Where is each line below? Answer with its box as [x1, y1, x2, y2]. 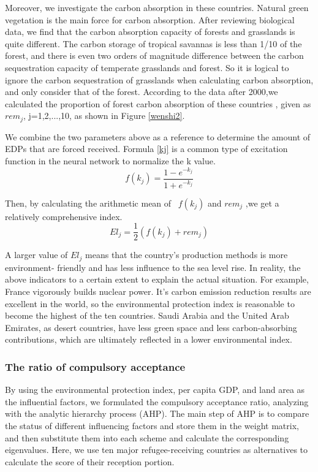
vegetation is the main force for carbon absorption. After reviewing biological [5, 13, 295, 26]
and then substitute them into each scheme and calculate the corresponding [5, 431, 289, 444]
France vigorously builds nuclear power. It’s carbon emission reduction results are [5, 285, 311, 298]
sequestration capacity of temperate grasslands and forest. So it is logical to [5, 61, 289, 74]
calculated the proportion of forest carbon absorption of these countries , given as [5, 97, 311, 110]
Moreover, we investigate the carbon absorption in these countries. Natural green [5, 1, 309, 13]
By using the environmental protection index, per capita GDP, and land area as [5, 383, 305, 396]
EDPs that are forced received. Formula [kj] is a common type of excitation [5, 142, 288, 155]
